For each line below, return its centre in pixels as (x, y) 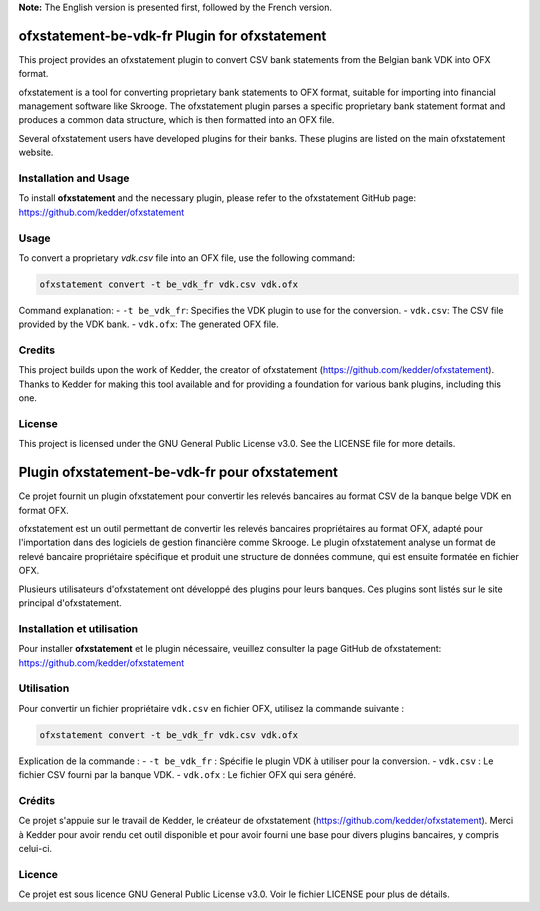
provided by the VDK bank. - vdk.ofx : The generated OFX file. (148, 324)
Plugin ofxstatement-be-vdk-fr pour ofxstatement (178, 472)
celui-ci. (35, 848)
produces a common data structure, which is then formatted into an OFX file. (176, 120)
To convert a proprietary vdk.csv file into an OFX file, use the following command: (186, 257)
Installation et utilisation (78, 628)
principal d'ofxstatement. (70, 602)
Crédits (36, 800)
